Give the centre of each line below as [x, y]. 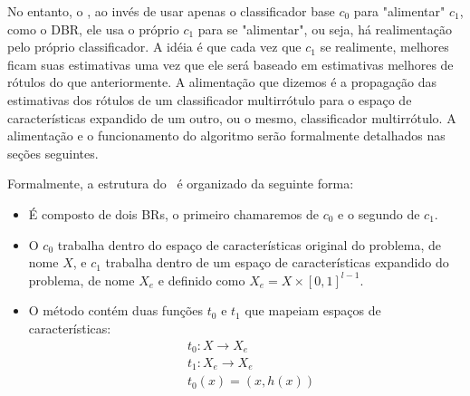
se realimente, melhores [384, 47]
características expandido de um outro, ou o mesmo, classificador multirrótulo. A [232, 117]
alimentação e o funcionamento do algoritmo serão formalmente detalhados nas [226, 135]
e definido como [201, 280]
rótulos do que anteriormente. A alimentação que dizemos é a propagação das [222, 82]
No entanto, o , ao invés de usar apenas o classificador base [171, 11]
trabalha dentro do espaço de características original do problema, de [249, 244]
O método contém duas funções [116, 310]
